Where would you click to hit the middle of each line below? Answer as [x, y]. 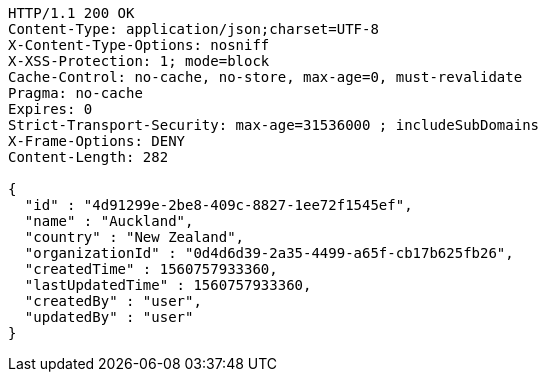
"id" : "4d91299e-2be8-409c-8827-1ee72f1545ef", [218, 205]
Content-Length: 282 [88, 157]
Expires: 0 [50, 109]
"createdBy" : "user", [113, 301]
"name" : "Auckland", [109, 221]
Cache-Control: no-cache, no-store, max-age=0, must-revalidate [265, 77]
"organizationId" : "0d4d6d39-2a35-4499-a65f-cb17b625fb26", [269, 253]
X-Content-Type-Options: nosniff [139, 45]
